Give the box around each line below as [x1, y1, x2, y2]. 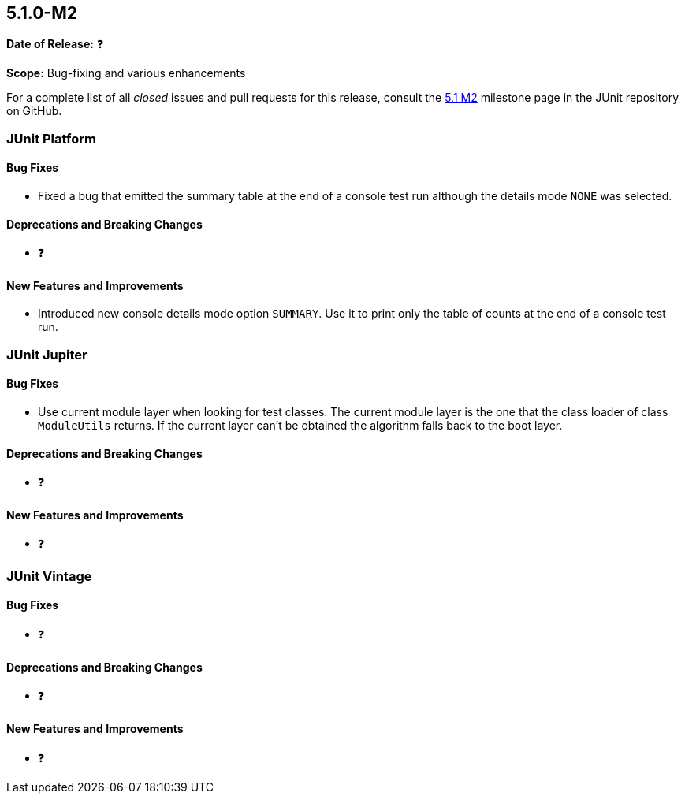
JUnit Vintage [6, 567, 92, 584]
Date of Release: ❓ [6, 37, 104, 51]
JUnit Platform [6, 130, 96, 147]
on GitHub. [6, 104, 62, 118]
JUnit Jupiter [6, 346, 87, 363]
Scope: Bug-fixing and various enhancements [6, 66, 246, 80]
